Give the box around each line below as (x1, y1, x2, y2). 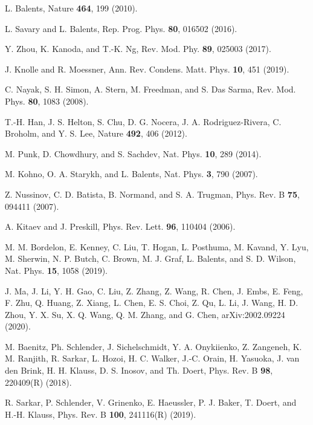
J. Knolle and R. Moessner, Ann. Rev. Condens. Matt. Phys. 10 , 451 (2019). (5, 62, 289, 75)
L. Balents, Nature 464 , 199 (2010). (5, 2, 138, 14)
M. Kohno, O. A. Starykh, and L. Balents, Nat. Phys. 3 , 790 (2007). (5, 167, 258, 180)
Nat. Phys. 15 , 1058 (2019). (5, 264, 108, 276)
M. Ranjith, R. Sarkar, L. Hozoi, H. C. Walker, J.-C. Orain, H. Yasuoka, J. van (5, 352, 300, 365)
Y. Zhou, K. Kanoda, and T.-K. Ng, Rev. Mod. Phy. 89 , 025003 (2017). (5, 42, 271, 55)
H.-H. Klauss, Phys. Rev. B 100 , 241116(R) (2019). (5, 407, 196, 420)
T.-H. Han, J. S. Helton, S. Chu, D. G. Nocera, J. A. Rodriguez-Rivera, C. (5, 115, 282, 128)
